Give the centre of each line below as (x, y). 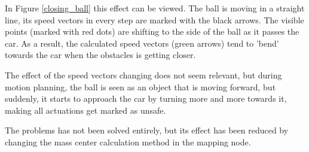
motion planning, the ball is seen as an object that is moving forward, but (140, 86)
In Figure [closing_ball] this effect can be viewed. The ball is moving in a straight (155, 8)
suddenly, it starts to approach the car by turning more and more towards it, (146, 98)
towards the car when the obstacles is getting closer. (100, 55)
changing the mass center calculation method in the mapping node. (128, 142)
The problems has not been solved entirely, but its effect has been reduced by (147, 130)
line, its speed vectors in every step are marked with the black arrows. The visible (154, 19)
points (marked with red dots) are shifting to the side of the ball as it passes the (152, 31)
